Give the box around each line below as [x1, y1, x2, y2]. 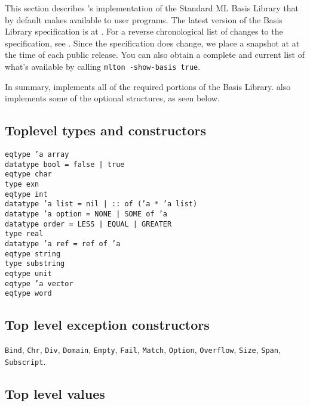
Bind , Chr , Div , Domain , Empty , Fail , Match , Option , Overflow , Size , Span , [5, 343, 281, 356]
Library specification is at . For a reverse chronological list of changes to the [5, 25, 283, 38]
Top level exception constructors [5, 315, 210, 334]
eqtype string [5, 249, 61, 258]
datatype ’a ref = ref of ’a [5, 239, 121, 248]
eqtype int [5, 190, 48, 199]
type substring [5, 259, 65, 268]
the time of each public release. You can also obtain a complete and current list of [5, 48, 305, 61]
